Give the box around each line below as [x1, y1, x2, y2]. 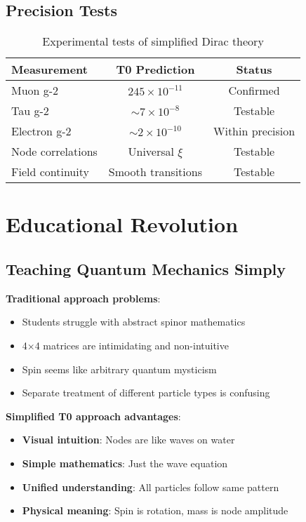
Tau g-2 [11, 102, 49, 119]
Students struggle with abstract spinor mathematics [22, 314, 246, 329]
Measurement [11, 61, 88, 78]
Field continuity [11, 163, 89, 180]
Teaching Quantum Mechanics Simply [6, 257, 286, 279]
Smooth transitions [108, 163, 202, 180]
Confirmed [228, 82, 280, 99]
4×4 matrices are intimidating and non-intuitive [22, 337, 229, 352]
